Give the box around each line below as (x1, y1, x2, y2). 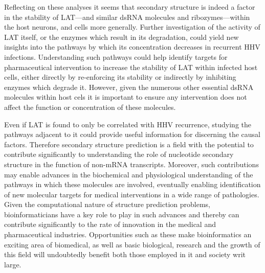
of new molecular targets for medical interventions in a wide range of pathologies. (4, 189, 259, 199)
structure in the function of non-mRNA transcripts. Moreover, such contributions (4, 158, 259, 169)
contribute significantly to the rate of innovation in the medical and (4, 219, 216, 230)
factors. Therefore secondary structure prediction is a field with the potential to (4, 139, 254, 149)
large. (4, 259, 21, 269)
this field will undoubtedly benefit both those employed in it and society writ (4, 249, 246, 260)
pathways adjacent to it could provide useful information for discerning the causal (4, 129, 261, 140)
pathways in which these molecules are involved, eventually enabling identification (4, 179, 261, 190)
